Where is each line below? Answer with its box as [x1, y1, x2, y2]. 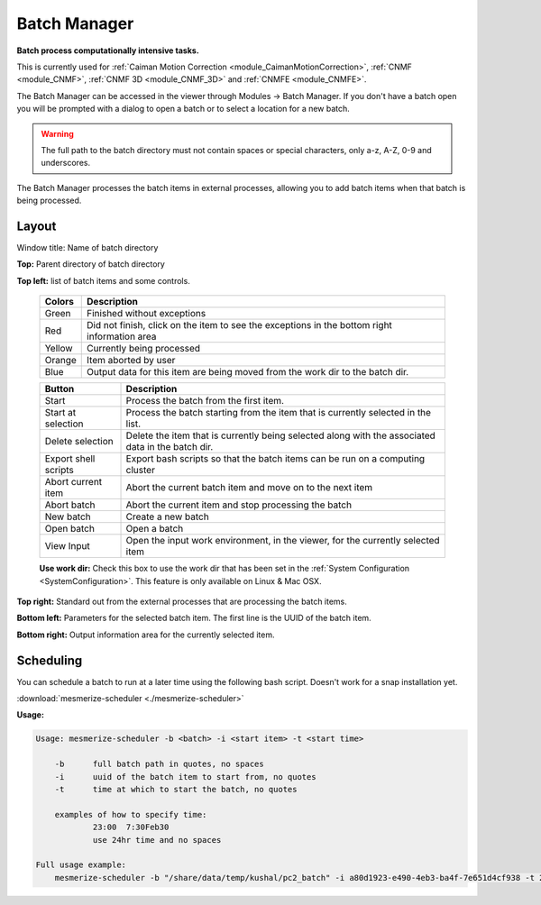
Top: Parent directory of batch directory [16, 259, 166, 270]
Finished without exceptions [87, 307, 206, 320]
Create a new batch [125, 510, 209, 523]
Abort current [44, 476, 103, 489]
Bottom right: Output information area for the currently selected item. [16, 629, 275, 640]
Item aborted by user [87, 354, 176, 367]
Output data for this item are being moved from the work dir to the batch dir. [87, 366, 409, 379]
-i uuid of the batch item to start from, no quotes [54, 772, 316, 782]
